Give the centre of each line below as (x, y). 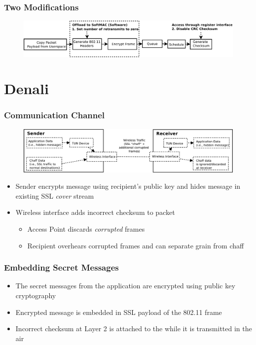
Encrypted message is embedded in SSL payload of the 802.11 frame (119, 312)
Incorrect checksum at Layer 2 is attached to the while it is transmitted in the (134, 328)
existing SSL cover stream (55, 195)
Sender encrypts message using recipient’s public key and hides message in (128, 186)
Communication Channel (55, 115)
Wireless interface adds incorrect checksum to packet (95, 212)
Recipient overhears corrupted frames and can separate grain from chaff (136, 245)
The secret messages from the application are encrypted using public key (125, 286)
